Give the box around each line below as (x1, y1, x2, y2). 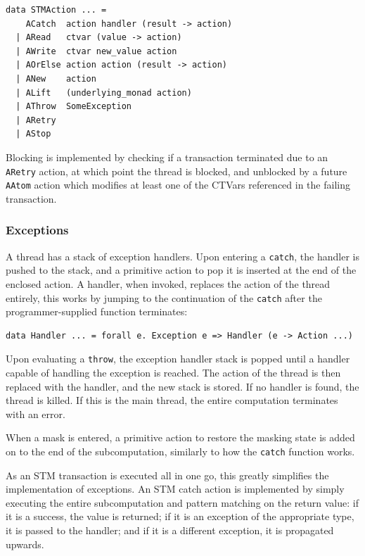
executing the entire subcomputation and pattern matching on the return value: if (6, 495, 359, 510)
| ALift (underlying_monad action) (15, 87, 192, 98)
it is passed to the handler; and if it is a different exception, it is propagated (6, 523, 334, 537)
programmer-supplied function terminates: (6, 304, 188, 319)
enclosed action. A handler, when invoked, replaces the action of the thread (6, 276, 331, 291)
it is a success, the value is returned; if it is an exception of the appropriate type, (6, 509, 354, 524)
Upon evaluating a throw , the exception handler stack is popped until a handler (6, 351, 350, 366)
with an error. (6, 406, 65, 421)
